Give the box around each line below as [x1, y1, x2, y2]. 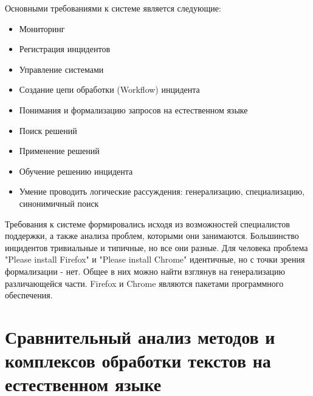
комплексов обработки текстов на [5, 348, 271, 373]
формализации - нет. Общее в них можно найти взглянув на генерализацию [5, 264, 286, 277]
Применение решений [19, 144, 100, 157]
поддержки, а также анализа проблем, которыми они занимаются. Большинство [5, 229, 299, 242]
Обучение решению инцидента [19, 164, 133, 177]
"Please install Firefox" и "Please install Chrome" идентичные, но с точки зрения [5, 253, 305, 266]
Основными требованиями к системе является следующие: [5, 2, 221, 14]
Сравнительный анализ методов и [5, 324, 275, 349]
